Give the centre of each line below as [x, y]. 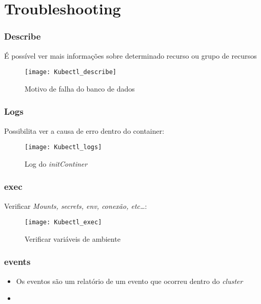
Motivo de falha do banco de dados [80, 88]
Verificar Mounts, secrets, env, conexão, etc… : [76, 205]
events [17, 262]
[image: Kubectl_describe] [71, 72]
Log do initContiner [56, 163]
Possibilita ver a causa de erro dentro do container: [84, 130]
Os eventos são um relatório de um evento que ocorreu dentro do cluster [129, 281]
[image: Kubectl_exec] [63, 222]
